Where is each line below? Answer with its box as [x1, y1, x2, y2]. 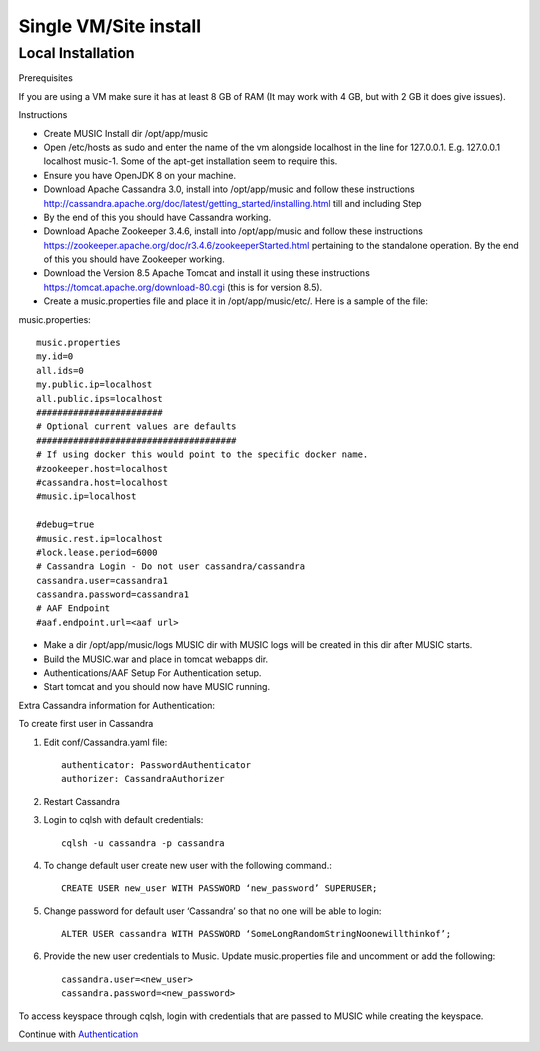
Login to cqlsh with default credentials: [43, 814, 204, 826]
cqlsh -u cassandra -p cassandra [61, 837, 225, 849]
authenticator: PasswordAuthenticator [61, 759, 252, 770]
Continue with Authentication [18, 1028, 139, 1040]
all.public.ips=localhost [36, 393, 164, 404]
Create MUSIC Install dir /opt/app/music [43, 127, 209, 139]
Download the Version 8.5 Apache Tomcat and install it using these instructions [43, 267, 370, 279]
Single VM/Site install [18, 15, 202, 37]
